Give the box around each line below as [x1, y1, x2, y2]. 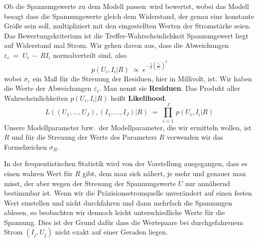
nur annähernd [185, 178, 230, 188]
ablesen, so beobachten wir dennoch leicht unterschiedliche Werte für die [4, 207, 225, 218]
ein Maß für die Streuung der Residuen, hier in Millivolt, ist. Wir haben [32, 73, 253, 83]
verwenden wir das [166, 132, 224, 142]
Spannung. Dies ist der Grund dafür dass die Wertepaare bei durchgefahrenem [4, 217, 244, 227]
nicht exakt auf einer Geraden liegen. [55, 227, 168, 237]
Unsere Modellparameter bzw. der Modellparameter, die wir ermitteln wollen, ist [4, 122, 252, 132]
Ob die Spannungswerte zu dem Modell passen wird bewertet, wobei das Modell [4, 1, 249, 11]
